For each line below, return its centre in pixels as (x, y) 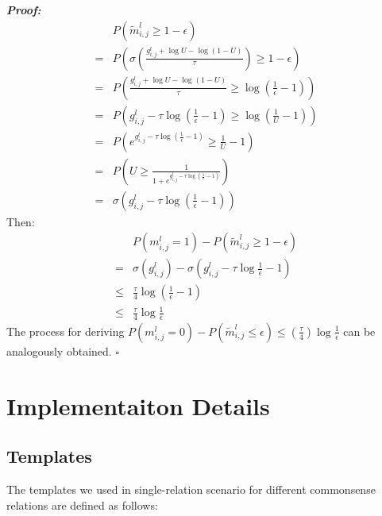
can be (359, 331)
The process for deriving (66, 331)
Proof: (24, 10)
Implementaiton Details (138, 405)
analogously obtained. (59, 350)
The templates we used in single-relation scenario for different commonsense (191, 489)
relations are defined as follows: (82, 504)
